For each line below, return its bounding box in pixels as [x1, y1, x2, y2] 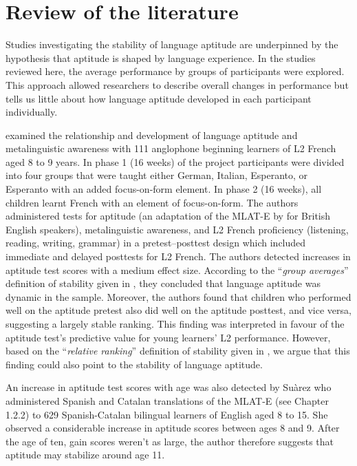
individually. [6, 105, 58, 119]
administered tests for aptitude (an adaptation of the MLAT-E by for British [6, 209, 331, 223]
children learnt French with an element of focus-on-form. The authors [6, 195, 299, 209]
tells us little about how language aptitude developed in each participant [6, 91, 312, 105]
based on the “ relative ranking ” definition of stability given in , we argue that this [6, 343, 350, 358]
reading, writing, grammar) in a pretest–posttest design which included [6, 235, 306, 250]
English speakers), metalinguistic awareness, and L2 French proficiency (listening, [6, 222, 349, 236]
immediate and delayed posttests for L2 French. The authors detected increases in [6, 249, 351, 264]
